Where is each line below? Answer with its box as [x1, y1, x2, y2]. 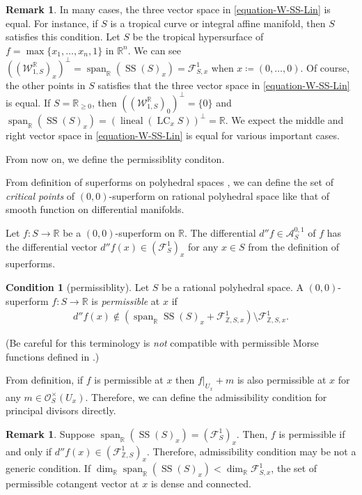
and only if [6, 443, 52, 458]
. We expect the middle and [225, 112, 344, 127]
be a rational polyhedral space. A [162, 279, 304, 294]
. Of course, [300, 60, 349, 74]
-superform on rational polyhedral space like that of [109, 188, 330, 203]
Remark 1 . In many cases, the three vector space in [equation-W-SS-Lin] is [6, 2, 331, 16]
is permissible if [278, 426, 345, 441]
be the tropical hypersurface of [132, 29, 264, 44]
